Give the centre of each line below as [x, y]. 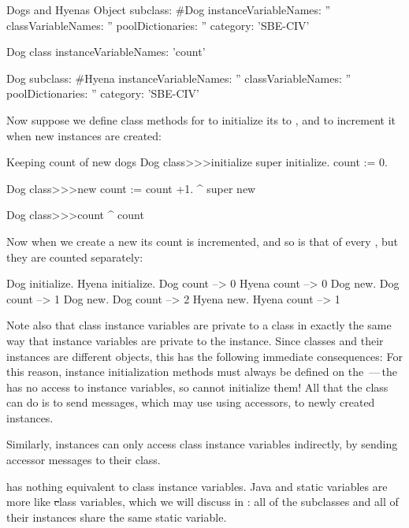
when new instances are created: [84, 135]
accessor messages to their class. [84, 460]
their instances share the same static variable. [117, 517]
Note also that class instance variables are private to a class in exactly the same [199, 325]
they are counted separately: [75, 257]
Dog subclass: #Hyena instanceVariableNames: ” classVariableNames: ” [179, 78]
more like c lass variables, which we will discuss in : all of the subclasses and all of [203, 502]
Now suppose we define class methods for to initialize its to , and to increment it [201, 119]
